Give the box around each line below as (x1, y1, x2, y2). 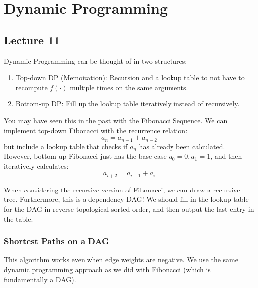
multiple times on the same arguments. (70, 82, 188, 92)
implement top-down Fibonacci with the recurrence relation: (4, 125, 188, 135)
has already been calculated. (139, 141, 225, 151)
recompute (15, 82, 48, 92)
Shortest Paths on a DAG (4, 235, 109, 247)
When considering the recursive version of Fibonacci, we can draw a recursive (4, 184, 240, 194)
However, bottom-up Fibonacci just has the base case (4, 151, 167, 161)
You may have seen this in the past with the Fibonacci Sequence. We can (4, 115, 228, 125)
